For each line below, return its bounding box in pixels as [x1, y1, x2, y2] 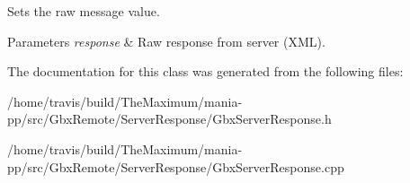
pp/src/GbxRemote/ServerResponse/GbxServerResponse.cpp [7, 157, 344, 176]
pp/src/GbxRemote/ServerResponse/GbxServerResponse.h [7, 109, 332, 128]
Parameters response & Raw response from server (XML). [7, 31, 325, 50]
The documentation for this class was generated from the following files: [7, 62, 404, 81]
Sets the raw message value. [7, 2, 160, 20]
